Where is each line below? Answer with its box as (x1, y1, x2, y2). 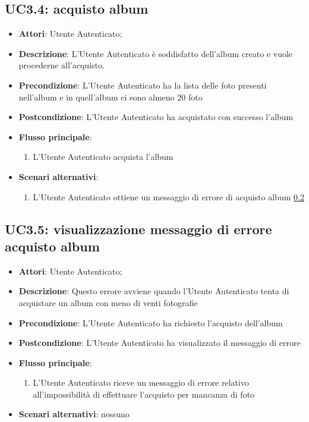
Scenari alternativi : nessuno (18, 408, 130, 420)
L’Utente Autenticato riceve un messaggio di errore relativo (33, 376, 249, 389)
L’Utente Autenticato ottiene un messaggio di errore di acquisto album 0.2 (33, 190, 304, 203)
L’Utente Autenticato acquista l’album (33, 150, 174, 163)
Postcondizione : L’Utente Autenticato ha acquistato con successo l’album (18, 111, 294, 123)
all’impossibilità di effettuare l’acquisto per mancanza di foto (33, 388, 255, 400)
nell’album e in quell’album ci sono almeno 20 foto (18, 90, 203, 103)
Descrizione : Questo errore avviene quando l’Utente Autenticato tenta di (18, 285, 289, 297)
